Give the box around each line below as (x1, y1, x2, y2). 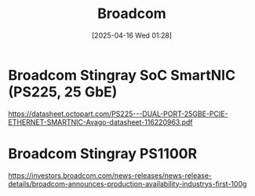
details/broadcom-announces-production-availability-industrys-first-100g (8, 179, 247, 188)
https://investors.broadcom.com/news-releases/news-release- (8, 170, 213, 180)
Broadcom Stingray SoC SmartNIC (8, 66, 236, 84)
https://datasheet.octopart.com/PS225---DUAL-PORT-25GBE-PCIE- (8, 109, 229, 118)
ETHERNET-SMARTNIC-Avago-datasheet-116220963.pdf (8, 117, 194, 126)
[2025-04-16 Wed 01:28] (91, 31, 173, 40)
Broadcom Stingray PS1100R (8, 144, 198, 162)
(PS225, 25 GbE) (8, 83, 118, 100)
